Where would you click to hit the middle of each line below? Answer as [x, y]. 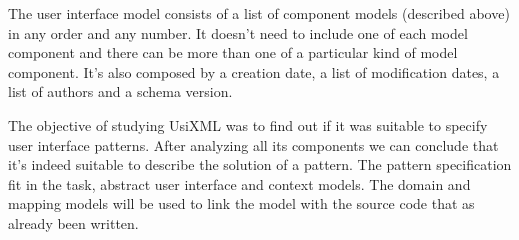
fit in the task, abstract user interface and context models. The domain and [239, 183]
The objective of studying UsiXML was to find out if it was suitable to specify [248, 124]
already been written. [73, 222]
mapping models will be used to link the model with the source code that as [241, 203]
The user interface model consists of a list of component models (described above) [259, 13]
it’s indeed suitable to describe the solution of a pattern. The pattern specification [260, 164]
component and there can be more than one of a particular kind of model [233, 52]
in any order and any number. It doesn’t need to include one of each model [238, 32]
